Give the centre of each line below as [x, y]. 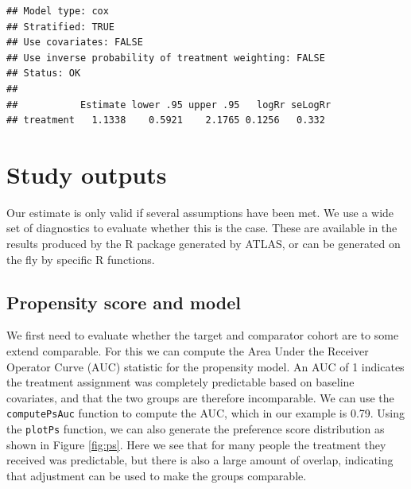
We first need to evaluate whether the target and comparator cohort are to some [203, 335]
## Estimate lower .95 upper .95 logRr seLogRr [169, 105]
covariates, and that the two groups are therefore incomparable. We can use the [200, 397]
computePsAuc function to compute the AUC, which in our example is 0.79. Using [206, 413]
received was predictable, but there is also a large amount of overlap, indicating [200, 460]
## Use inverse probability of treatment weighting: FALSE [166, 58]
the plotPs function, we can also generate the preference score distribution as [196, 429]
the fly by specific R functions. [81, 259]
